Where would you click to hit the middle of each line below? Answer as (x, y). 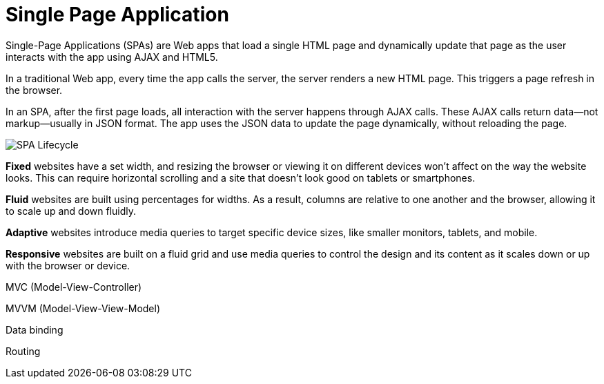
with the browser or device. (68, 265)
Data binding (35, 329)
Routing (23, 351)
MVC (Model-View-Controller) (74, 287)
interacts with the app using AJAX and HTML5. (112, 57)
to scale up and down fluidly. (71, 211)
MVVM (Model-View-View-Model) (83, 308)
